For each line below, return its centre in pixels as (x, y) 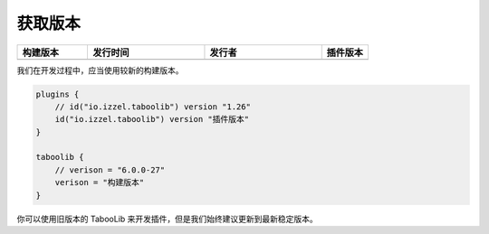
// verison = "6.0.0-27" (110, 170)
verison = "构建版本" (100, 183)
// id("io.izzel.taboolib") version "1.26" (153, 107)
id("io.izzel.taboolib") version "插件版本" (152, 119)
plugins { (58, 94)
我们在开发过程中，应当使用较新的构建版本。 (100, 70)
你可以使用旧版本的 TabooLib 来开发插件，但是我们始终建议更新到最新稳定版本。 (167, 219)
